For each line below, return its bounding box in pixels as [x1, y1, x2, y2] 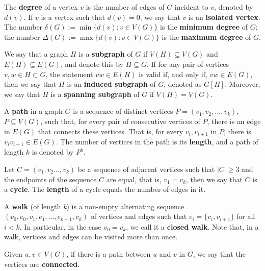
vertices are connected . [4, 258, 80, 269]
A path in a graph [4, 106, 63, 116]
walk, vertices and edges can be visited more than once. [4, 231, 178, 242]
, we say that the [193, 249, 246, 259]
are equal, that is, [106, 174, 162, 184]
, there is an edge [207, 115, 261, 126]
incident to [174, 2, 208, 12]
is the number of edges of [86, 2, 165, 12]
